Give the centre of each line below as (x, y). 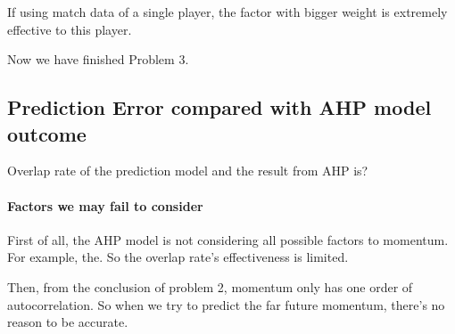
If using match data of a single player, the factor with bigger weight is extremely (227, 12)
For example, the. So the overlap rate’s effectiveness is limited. (178, 257)
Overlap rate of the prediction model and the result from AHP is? (188, 171)
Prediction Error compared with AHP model (219, 107)
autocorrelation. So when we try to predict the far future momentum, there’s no (226, 304)
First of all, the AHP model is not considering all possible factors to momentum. (228, 239)
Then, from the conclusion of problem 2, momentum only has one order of (210, 286)
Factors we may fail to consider (105, 205)
